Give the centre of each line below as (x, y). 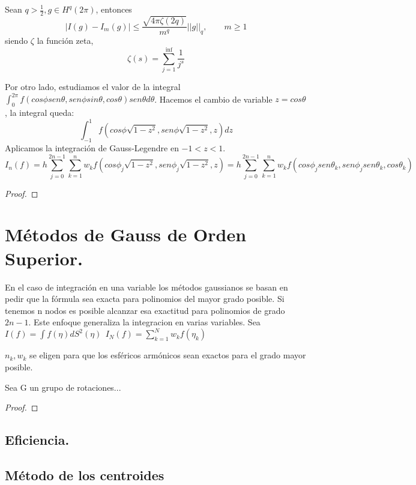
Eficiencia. (37, 440)
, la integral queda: (40, 113)
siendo (17, 41)
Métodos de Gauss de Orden (126, 234)
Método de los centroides (85, 474)
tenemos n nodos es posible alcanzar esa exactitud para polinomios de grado (145, 310)
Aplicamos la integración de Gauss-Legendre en (92, 147)
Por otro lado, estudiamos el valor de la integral (93, 87)
